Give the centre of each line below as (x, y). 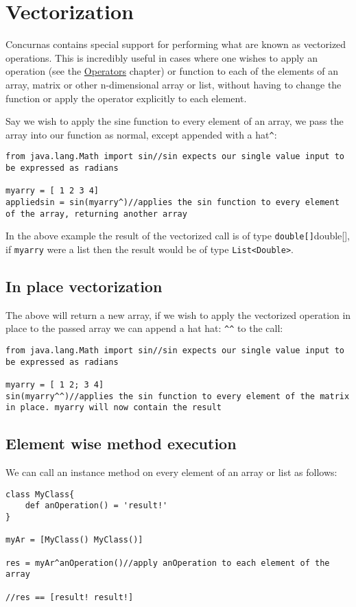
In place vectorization (84, 286)
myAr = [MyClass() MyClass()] (74, 540)
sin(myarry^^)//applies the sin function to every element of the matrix (178, 396)
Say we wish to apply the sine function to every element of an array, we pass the (175, 121)
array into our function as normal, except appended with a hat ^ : (141, 134)
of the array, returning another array (96, 214)
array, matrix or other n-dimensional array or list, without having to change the (174, 84)
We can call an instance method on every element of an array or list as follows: (171, 472)
